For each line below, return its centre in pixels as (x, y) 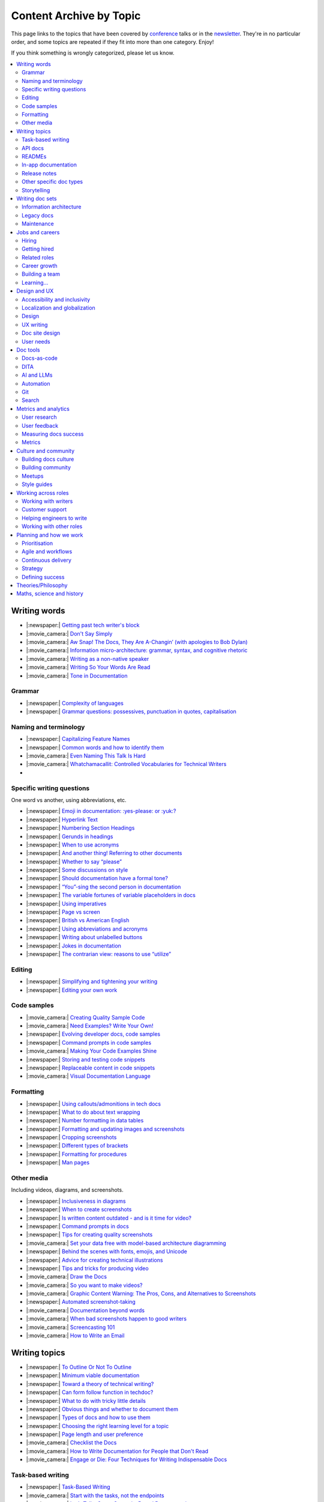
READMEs (34, 157)
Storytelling (36, 190)
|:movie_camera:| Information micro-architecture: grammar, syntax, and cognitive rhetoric (137, 650)
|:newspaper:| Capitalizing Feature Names (78, 739)
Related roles (38, 257)
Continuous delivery (47, 560)
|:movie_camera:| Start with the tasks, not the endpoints (95, 1495)
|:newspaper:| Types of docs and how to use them (88, 1417)
